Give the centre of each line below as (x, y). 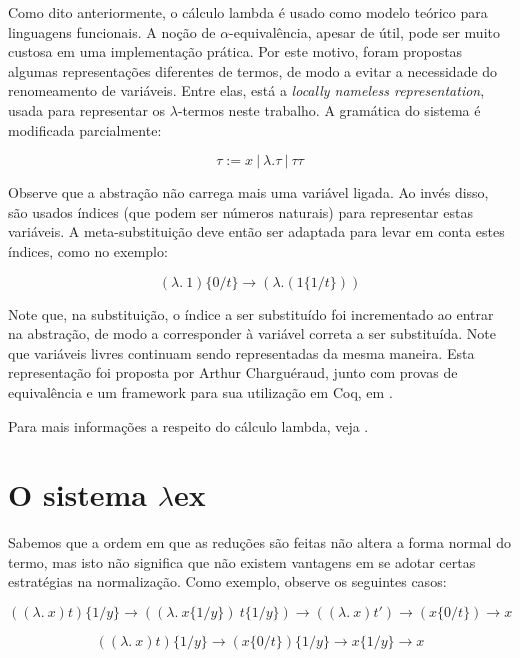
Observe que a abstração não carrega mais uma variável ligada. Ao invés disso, (248, 192)
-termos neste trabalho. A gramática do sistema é (329, 109)
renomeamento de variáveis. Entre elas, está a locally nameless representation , (246, 90)
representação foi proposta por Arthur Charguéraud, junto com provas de (233, 372)
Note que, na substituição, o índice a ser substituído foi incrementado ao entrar (251, 313)
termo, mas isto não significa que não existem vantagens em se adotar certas (242, 561)
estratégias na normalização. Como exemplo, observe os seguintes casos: (227, 581)
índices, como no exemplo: (88, 250)
